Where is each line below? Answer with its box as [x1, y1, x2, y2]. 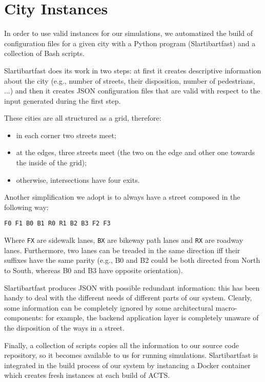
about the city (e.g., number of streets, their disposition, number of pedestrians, [4, 75, 255, 86]
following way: [4, 201, 49, 212]
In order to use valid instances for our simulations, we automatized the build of [4, 28, 253, 39]
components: [4, 312, 44, 323]
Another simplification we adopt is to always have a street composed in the [4, 192, 240, 202]
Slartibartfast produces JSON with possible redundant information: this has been [4, 282, 260, 293]
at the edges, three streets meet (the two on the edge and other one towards [16, 147, 255, 158]
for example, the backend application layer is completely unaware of [45, 312, 259, 323]
